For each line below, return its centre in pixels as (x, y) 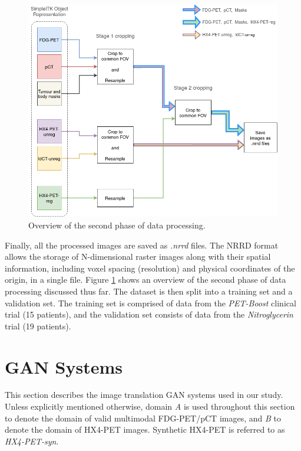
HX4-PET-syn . (32, 441)
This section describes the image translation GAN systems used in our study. (144, 395)
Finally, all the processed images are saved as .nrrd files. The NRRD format (142, 245)
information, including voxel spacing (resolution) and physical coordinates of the (150, 268)
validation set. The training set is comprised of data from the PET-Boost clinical (150, 303)
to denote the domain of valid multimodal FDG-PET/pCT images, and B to (143, 418)
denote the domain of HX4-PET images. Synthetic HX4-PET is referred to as (145, 429)
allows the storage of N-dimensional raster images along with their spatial (138, 256)
